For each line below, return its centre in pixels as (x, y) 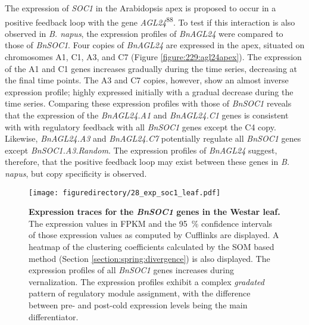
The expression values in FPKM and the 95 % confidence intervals (151, 223)
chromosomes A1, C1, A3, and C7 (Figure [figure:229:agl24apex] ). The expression (153, 57)
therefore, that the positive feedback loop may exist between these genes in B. (147, 162)
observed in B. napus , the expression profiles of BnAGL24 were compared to (144, 33)
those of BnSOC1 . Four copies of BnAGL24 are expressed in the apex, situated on (155, 45)
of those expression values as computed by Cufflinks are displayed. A (154, 235)
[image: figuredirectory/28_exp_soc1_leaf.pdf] (125, 193)
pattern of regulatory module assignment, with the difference (140, 293)
